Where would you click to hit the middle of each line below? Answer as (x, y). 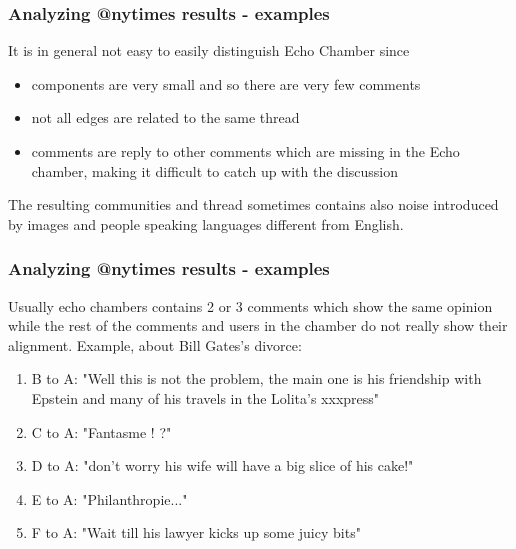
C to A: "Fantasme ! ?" (101, 431)
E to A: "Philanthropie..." (109, 498)
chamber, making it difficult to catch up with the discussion (215, 170)
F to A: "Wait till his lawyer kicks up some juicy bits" (196, 532)
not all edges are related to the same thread (165, 117)
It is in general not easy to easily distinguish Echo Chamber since (209, 50)
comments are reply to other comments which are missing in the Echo (245, 151)
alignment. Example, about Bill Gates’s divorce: (155, 344)
